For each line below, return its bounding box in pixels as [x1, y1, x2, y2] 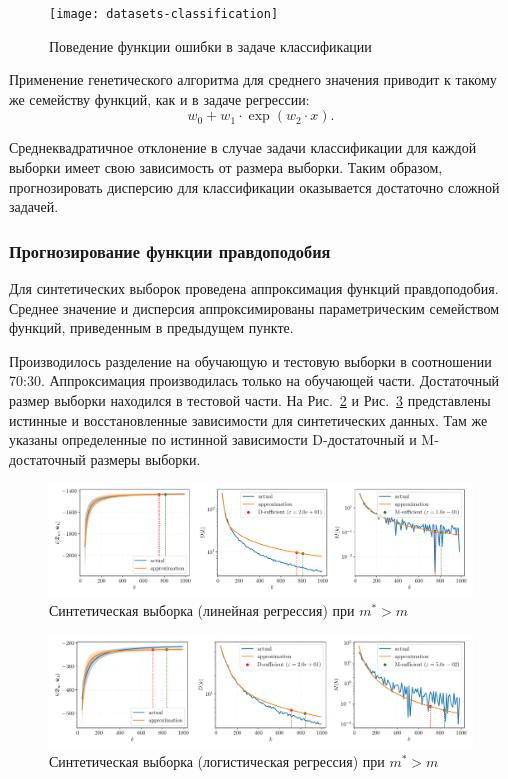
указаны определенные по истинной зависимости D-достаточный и [9, 429, 417, 450]
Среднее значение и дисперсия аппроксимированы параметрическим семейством [9, 297, 500, 318]
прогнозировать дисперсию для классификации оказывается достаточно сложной [9, 176, 500, 197]
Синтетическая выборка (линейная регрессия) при [49, 600, 355, 620]
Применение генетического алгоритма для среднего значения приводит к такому [9, 69, 497, 90]
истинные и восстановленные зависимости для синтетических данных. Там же [9, 409, 488, 430]
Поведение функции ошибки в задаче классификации [49, 35, 372, 56]
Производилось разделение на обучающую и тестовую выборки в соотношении [9, 350, 492, 371]
